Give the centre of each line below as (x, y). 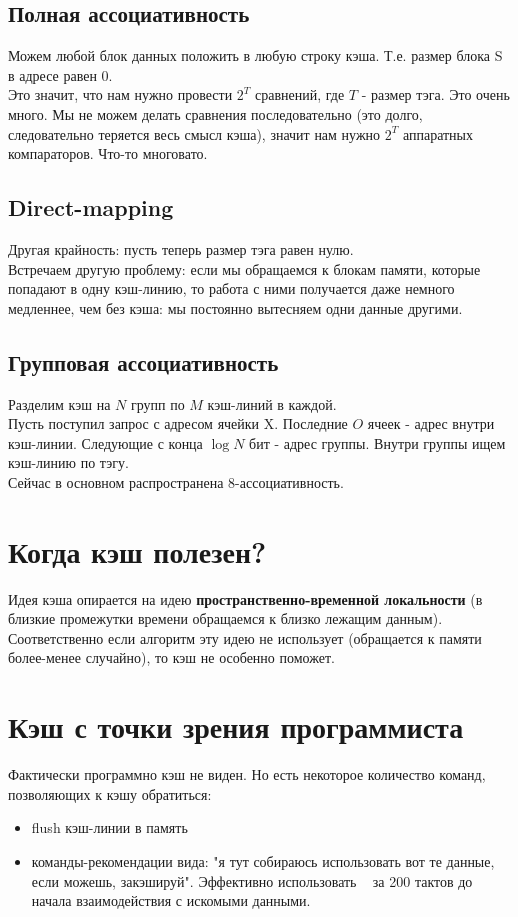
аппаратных (438, 133)
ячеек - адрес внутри (431, 423)
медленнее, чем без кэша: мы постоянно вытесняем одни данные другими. (235, 307)
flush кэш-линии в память (109, 827)
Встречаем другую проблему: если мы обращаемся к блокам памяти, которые (244, 268)
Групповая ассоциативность (143, 361)
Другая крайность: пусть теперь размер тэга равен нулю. (181, 248)
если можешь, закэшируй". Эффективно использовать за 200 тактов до (252, 880)
